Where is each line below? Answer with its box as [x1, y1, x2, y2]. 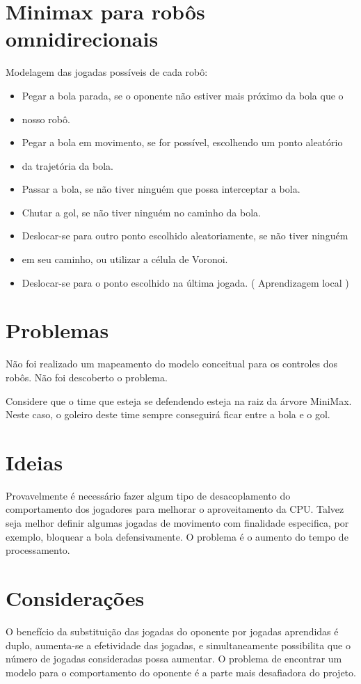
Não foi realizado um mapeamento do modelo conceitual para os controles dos [6, 356, 338, 371]
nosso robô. [22, 111, 70, 126]
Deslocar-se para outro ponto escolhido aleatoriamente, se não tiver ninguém [22, 228, 348, 243]
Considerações [6, 584, 145, 612]
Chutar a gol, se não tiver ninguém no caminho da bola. [22, 205, 261, 219]
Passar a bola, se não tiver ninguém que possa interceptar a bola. [22, 182, 300, 196]
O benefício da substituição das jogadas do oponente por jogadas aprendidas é [6, 623, 339, 638]
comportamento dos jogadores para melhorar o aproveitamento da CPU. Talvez [6, 502, 344, 516]
